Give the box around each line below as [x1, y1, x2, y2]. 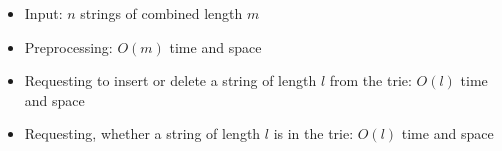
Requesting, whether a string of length [24, 123, 261, 144]
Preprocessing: [24, 36, 113, 57]
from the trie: [329, 70, 412, 91]
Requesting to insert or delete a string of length [24, 70, 317, 91]
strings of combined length [80, 3, 243, 23]
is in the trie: [273, 123, 354, 144]
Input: [24, 3, 63, 23]
